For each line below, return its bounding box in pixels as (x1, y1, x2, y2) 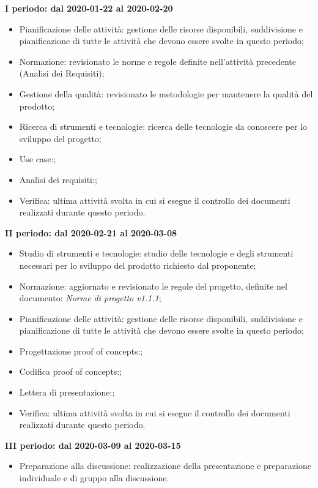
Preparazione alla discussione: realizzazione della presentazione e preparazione (19, 459, 311, 472)
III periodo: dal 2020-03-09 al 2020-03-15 (5, 438, 181, 451)
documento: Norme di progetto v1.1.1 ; (19, 291, 161, 304)
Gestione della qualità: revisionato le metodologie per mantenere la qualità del (19, 87, 313, 100)
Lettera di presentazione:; (19, 386, 115, 399)
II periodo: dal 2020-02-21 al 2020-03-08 (5, 226, 177, 239)
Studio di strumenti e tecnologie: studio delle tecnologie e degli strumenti (19, 247, 294, 260)
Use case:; (19, 152, 56, 165)
